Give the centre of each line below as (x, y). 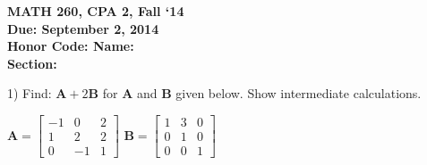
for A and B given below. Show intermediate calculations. (262, 93)
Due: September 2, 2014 (83, 28)
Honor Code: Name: (71, 46)
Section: (32, 63)
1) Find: (30, 93)
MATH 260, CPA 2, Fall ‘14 (96, 11)
